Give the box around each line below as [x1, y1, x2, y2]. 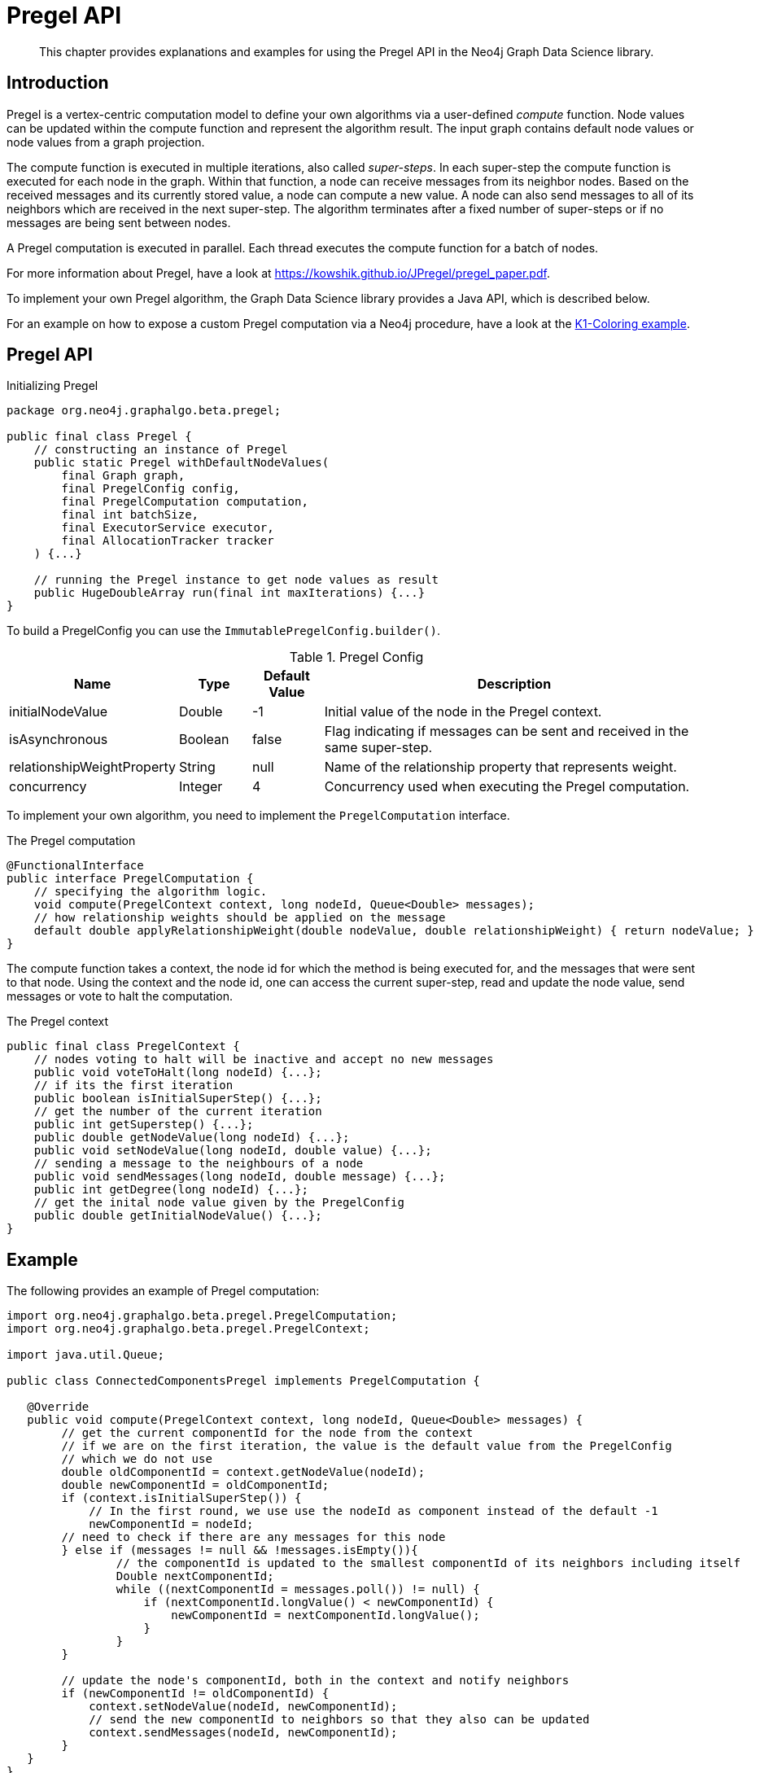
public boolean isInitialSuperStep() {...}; [33, 1092, 322, 1105]
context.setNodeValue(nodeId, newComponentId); [89, 1700, 398, 1714]
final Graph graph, [61, 469, 186, 483]
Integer [179, 778, 223, 795]
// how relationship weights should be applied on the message [33, 911, 446, 925]
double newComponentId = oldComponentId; [61, 1478, 330, 1492]
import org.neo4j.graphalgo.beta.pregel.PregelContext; [7, 1322, 370, 1336]
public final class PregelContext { [7, 1040, 240, 1053]
